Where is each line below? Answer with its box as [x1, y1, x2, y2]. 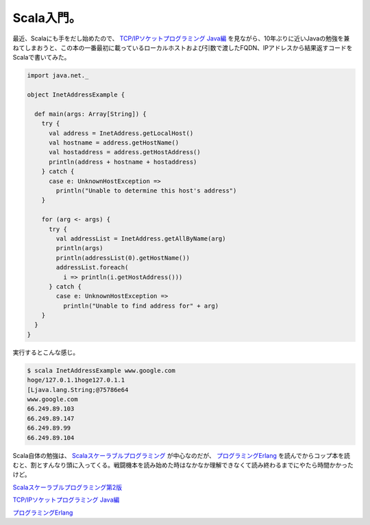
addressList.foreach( [56, 264, 129, 271]
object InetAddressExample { [27, 91, 125, 99]
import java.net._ [27, 72, 89, 80]
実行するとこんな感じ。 [12, 348, 79, 356]
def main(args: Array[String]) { [34, 110, 147, 118]
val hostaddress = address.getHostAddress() [49, 148, 201, 156]
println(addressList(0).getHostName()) [56, 254, 190, 262]
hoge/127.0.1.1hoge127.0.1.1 [27, 376, 125, 384]
